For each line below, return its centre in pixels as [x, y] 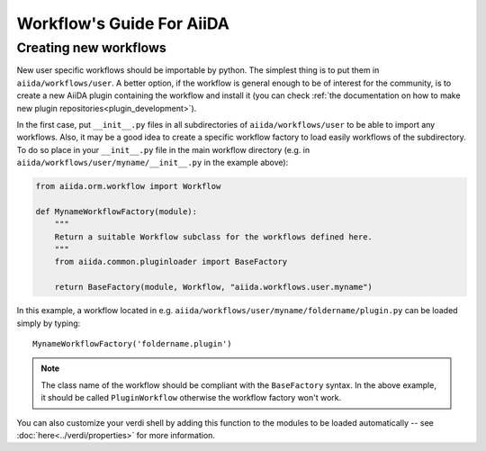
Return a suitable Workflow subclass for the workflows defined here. [214, 237]
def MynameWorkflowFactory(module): [117, 211]
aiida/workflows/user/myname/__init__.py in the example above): [153, 163]
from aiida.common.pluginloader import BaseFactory [171, 262]
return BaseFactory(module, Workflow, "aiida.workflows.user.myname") [214, 287]
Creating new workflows [91, 48]
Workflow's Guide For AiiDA [123, 23]
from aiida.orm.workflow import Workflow [128, 186]
